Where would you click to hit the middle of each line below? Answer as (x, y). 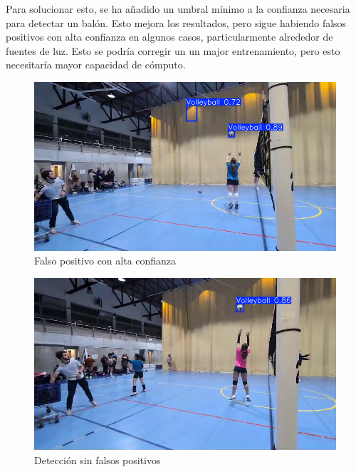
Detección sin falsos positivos (98, 460)
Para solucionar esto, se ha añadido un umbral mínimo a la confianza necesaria (178, 9)
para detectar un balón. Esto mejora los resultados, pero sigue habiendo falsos (176, 22)
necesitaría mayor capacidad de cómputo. (96, 65)
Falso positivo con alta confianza (105, 261)
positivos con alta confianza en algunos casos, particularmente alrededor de (169, 37)
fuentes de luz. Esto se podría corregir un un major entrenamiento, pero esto (173, 50)
